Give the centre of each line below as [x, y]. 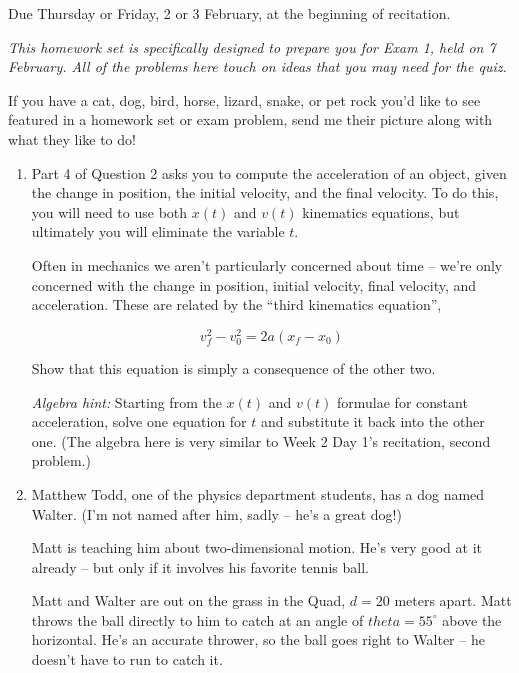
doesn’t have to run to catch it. [127, 659]
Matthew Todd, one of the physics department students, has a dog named [258, 493]
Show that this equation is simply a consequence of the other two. [233, 367]
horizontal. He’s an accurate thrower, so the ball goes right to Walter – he [258, 639]
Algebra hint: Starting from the [126, 401]
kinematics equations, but [381, 211]
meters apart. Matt [453, 600]
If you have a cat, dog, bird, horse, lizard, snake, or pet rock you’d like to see [244, 99]
